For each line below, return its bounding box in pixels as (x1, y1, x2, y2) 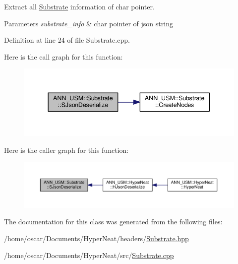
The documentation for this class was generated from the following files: (4, 216, 223, 227)
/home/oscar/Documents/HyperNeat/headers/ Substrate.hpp (4, 233, 189, 244)
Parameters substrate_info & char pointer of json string (4, 18, 173, 28)
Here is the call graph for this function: (4, 51, 123, 62)
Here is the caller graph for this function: (4, 144, 129, 155)
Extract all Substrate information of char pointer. (4, 1, 155, 11)
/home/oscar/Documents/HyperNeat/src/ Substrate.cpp (4, 250, 174, 260)
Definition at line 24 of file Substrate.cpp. (4, 35, 130, 45)
